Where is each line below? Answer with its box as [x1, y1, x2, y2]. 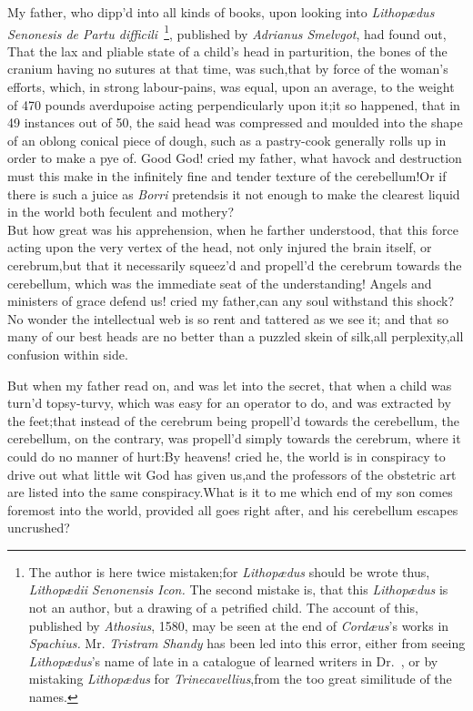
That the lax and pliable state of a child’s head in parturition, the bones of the [7, 41, 448, 60]
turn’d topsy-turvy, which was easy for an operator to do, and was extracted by [7, 393, 451, 412]
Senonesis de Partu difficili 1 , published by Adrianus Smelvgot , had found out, [7, 21, 447, 43]
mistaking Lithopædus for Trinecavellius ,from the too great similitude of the [28, 669, 452, 688]
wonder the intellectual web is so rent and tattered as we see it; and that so [27, 309, 448, 328]
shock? [417, 291, 455, 310]
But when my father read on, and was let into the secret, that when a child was [7, 375, 452, 394]
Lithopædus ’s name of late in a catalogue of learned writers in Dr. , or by [28, 651, 438, 670]
